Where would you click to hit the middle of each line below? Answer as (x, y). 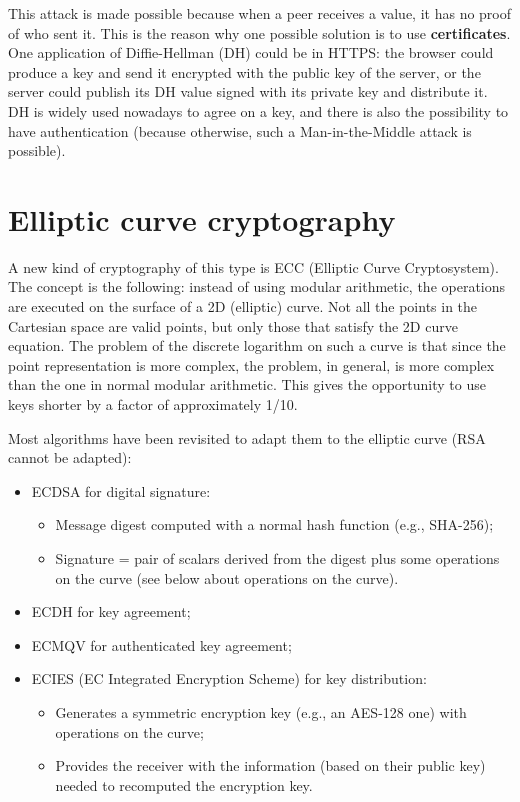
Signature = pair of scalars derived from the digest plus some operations (277, 558)
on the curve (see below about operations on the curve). (227, 577)
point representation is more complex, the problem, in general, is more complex (251, 364)
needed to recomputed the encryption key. (184, 784)
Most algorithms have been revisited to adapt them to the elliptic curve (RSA (247, 437)
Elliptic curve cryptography (202, 218)
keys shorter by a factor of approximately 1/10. (153, 404)
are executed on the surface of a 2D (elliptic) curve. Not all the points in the (243, 306)
